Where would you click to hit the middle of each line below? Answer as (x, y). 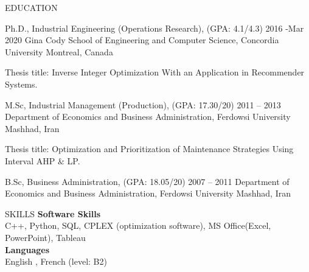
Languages (27, 249)
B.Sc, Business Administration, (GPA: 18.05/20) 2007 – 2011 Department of (147, 181)
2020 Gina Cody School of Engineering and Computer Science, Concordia (142, 40)
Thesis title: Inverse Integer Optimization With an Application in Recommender (155, 72)
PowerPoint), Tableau (45, 237)
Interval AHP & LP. (43, 160)
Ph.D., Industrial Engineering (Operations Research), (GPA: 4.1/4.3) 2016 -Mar (154, 28)
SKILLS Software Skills (53, 213)
